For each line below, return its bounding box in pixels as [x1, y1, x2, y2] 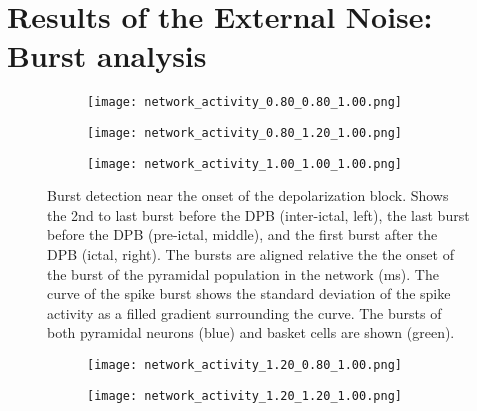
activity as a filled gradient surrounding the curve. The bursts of [47, 302, 442, 323]
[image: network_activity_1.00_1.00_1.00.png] [87, 156, 402, 171]
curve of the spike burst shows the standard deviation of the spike [47, 283, 451, 304]
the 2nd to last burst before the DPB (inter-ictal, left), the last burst [47, 204, 470, 225]
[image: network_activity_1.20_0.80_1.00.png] [87, 358, 402, 373]
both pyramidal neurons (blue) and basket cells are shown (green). [47, 322, 455, 343]
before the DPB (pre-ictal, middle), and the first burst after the [47, 224, 438, 245]
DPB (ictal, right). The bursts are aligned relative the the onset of [47, 244, 454, 265]
